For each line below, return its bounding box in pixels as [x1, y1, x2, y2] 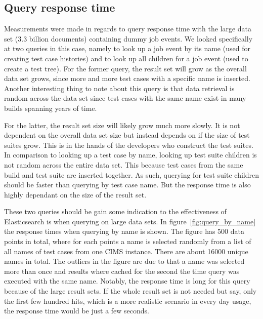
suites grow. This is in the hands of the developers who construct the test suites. [4, 139, 253, 150]
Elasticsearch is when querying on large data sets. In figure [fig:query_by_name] [4, 216, 256, 226]
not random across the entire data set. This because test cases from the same [4, 159, 243, 170]
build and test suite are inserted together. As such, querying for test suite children [4, 169, 259, 180]
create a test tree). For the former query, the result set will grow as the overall [4, 63, 247, 73]
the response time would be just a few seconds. [4, 305, 149, 316]
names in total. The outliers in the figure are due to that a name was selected [4, 256, 245, 266]
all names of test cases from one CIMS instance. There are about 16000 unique [4, 246, 248, 256]
